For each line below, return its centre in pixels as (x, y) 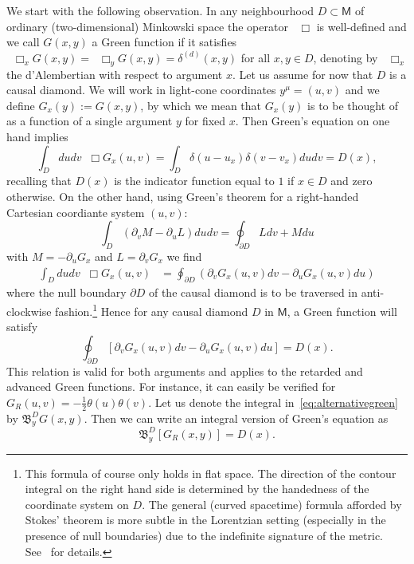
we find (184, 256)
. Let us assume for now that (303, 74)
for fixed (205, 121)
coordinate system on (77, 504)
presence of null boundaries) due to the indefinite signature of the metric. (204, 536)
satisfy (22, 327)
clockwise (29, 311)
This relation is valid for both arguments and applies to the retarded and (185, 371)
